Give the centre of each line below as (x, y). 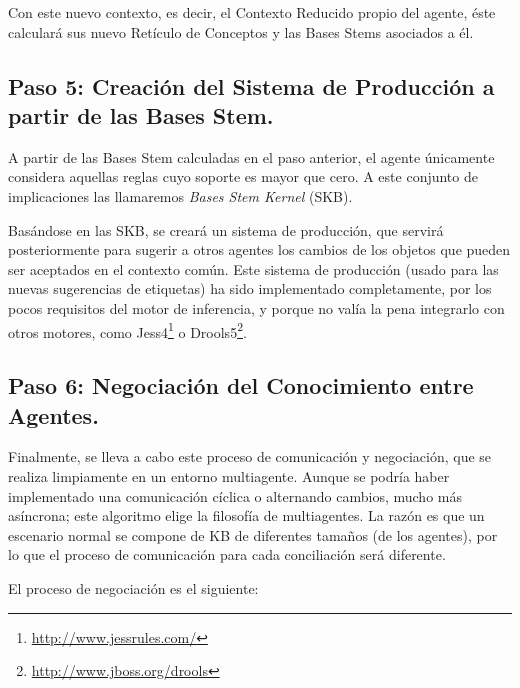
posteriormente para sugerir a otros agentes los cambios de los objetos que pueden (259, 249)
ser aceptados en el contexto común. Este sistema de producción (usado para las (253, 268)
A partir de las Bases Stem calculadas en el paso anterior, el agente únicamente (251, 156)
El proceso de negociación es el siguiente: (133, 587)
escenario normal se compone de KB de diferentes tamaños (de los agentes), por (253, 534)
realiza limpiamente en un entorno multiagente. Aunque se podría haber (229, 475)
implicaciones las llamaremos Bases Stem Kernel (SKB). (180, 195)
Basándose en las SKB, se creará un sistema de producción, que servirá (226, 229)
